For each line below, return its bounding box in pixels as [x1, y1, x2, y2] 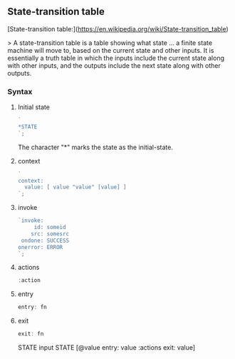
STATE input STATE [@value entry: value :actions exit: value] [17, 343, 196, 352]
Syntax [7, 86, 33, 96]
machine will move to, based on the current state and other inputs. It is [7, 46, 214, 54]
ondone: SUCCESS [21, 237, 70, 244]
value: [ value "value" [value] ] [24, 183, 127, 191]
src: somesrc [31, 230, 70, 238]
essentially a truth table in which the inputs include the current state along [7, 54, 224, 62]
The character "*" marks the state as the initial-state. [17, 143, 173, 151]
